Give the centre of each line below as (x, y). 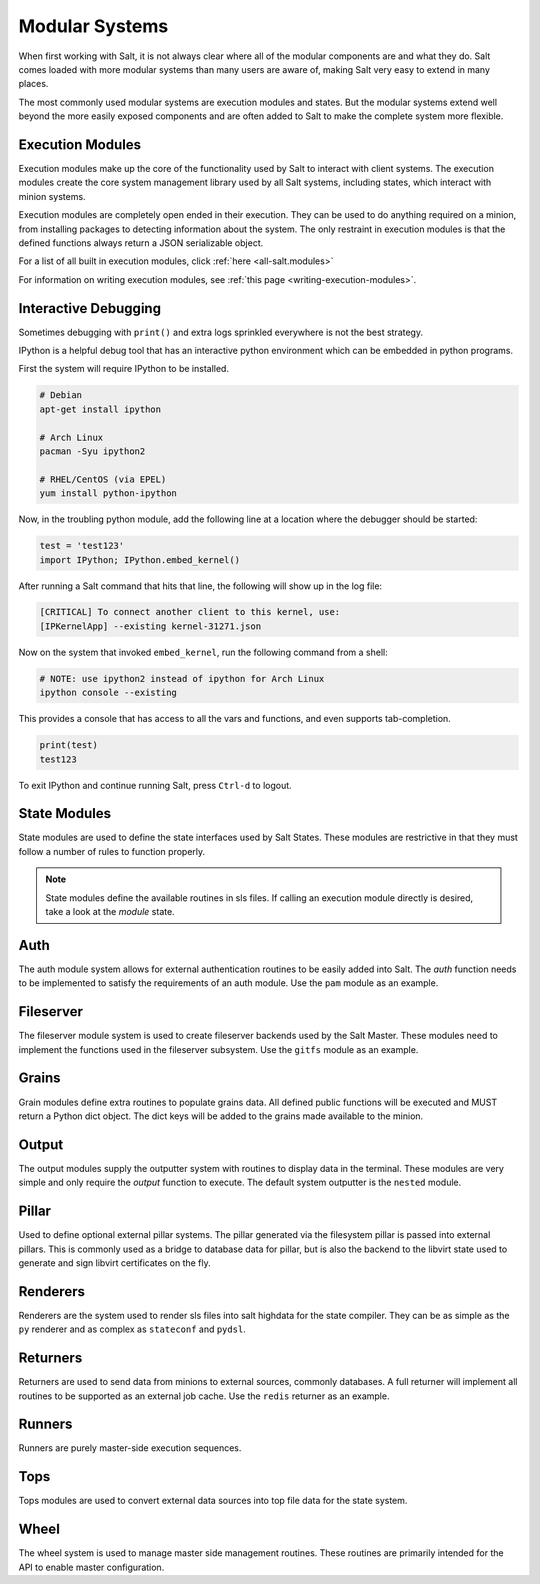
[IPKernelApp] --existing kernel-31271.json (150, 626)
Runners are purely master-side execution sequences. (130, 1448)
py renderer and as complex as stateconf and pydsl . (132, 1329)
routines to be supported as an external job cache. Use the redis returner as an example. (204, 1396)
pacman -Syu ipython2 (92, 451)
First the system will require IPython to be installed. (124, 369)
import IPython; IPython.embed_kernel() (139, 559)
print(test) (69, 745)
